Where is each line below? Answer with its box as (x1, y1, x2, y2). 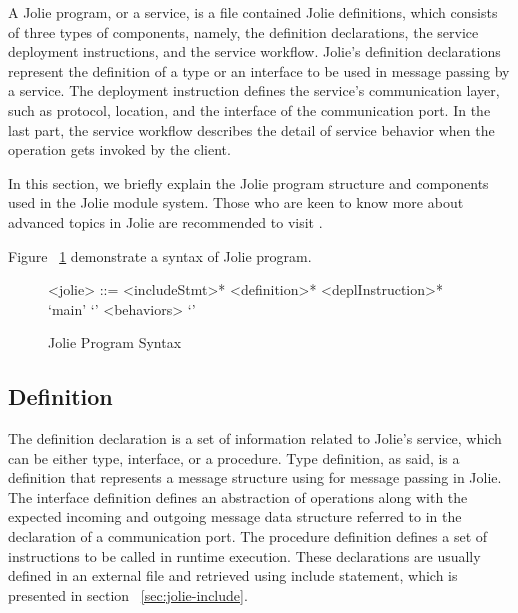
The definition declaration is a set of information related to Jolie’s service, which (8, 428, 502, 449)
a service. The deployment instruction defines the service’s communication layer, (8, 80, 500, 101)
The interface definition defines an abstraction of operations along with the (8, 486, 468, 507)
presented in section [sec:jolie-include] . (8, 584, 248, 605)
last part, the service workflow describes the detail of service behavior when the (8, 119, 495, 140)
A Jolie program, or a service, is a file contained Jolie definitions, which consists (8, 2, 498, 22)
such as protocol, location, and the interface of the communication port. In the (8, 99, 491, 120)
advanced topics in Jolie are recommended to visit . (8, 211, 323, 232)
